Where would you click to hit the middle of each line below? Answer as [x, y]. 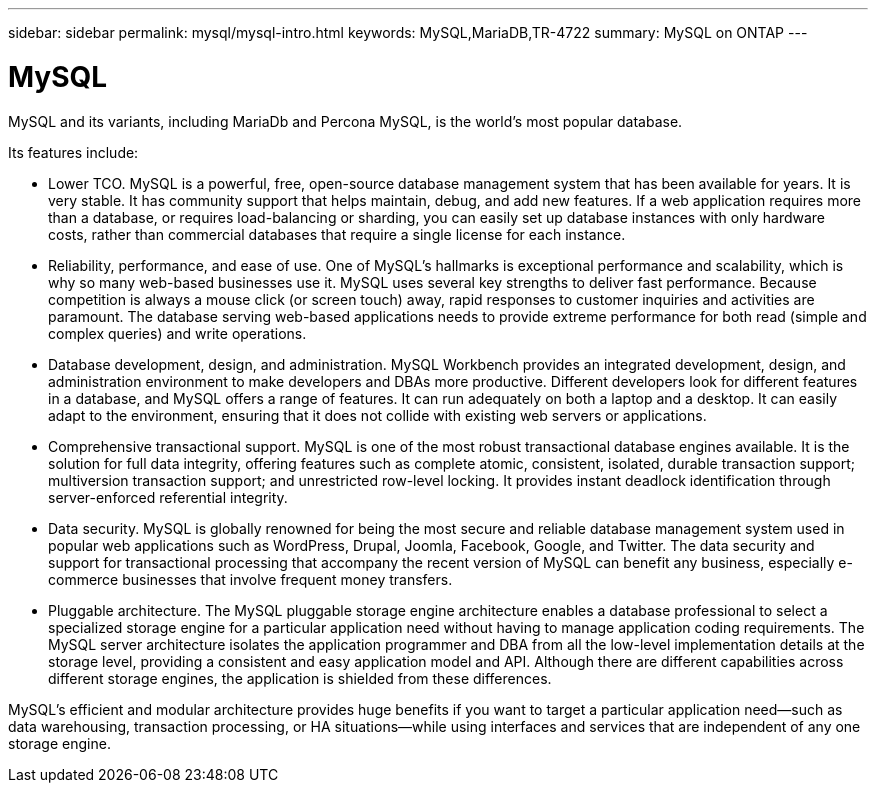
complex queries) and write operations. [177, 333]
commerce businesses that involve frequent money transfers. [250, 579]
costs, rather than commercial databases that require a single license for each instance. [337, 234]
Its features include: [73, 152]
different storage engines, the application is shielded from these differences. [300, 678]
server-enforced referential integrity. [168, 497]
